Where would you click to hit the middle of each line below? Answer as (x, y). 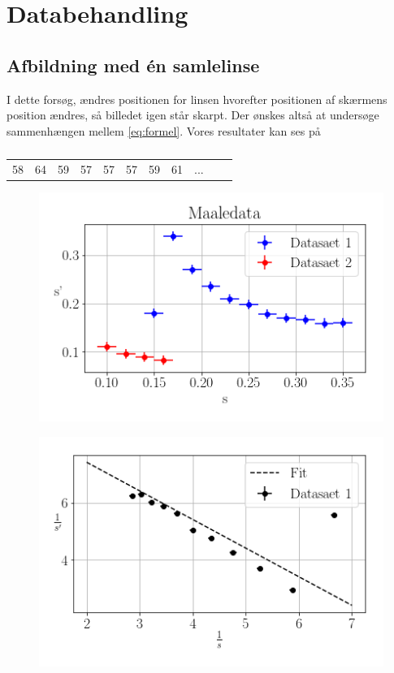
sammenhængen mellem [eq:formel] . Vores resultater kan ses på (164, 130)
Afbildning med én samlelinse (133, 65)
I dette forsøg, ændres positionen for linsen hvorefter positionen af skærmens (197, 99)
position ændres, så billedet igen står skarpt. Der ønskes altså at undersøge (193, 115)
